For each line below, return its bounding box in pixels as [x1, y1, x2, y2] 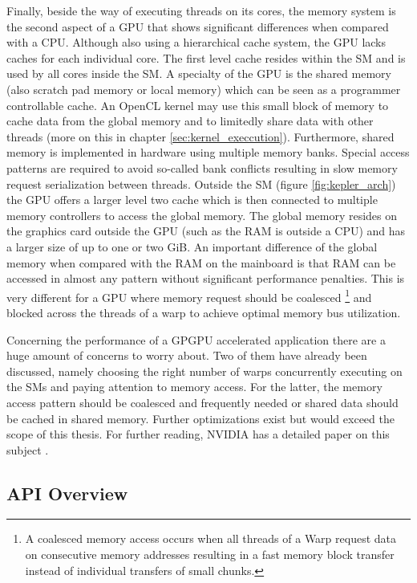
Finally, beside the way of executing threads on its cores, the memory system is [6, 2, 396, 18]
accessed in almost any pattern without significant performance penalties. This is [6, 270, 405, 287]
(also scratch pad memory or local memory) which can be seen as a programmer [6, 80, 401, 97]
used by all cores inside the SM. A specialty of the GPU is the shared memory [6, 65, 391, 82]
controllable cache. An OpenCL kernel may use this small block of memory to [6, 96, 389, 113]
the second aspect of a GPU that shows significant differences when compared [6, 18, 389, 35]
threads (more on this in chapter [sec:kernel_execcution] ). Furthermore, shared [6, 128, 395, 145]
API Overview [6, 480, 128, 505]
